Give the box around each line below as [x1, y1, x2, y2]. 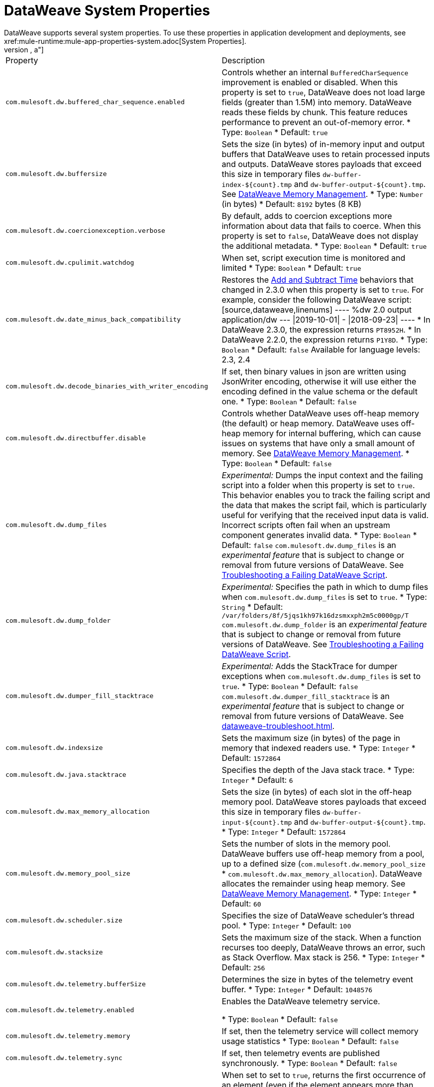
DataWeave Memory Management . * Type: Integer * [221, 888, 417, 899]
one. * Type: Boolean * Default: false [221, 396, 357, 406]
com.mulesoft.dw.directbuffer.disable [5, 434, 146, 442]
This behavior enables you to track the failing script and [221, 490, 431, 500]
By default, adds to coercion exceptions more [221, 210, 392, 221]
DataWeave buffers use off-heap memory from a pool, [221, 848, 425, 859]
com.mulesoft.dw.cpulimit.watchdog [5, 259, 134, 267]
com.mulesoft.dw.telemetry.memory [5, 1032, 130, 1040]
